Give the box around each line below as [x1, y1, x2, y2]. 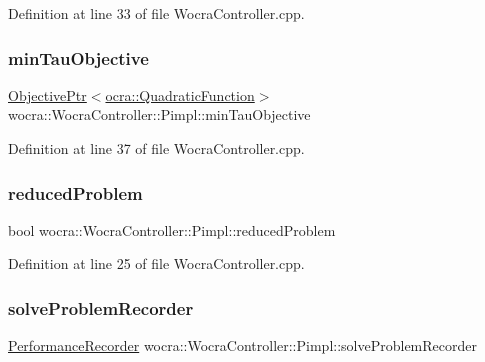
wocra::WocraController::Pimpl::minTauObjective [8, 104, 311, 125]
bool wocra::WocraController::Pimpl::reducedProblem [8, 219, 336, 240]
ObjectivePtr [8, 84, 87, 105]
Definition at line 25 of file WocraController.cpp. [8, 253, 305, 274]
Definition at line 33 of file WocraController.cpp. [8, 3, 305, 23]
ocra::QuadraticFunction [105, 84, 255, 105]
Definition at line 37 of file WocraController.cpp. [8, 138, 305, 158]
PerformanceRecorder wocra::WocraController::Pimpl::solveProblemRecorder [8, 335, 477, 356]
